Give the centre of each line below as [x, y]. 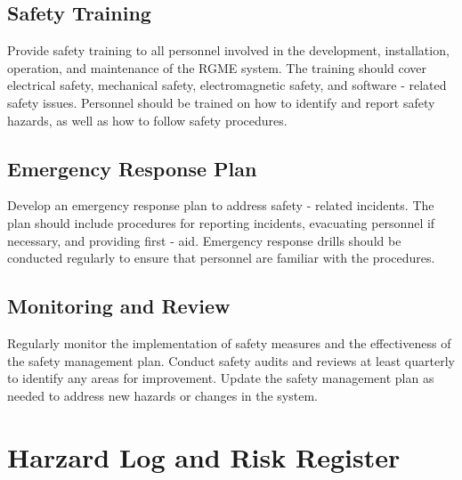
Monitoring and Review [119, 306]
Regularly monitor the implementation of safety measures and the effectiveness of [229, 342]
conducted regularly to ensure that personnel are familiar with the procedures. [221, 258]
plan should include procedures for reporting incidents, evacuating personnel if [221, 222]
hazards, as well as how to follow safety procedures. [147, 120]
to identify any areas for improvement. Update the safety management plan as [221, 378]
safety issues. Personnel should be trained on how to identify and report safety [221, 102]
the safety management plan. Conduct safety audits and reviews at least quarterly [231, 360]
